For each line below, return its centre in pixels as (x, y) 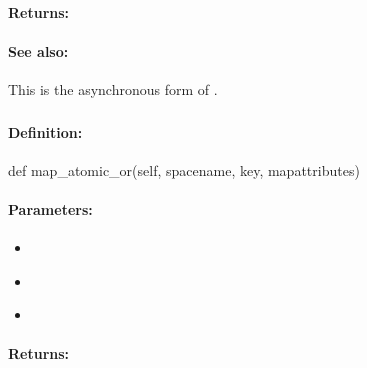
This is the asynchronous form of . (113, 88)
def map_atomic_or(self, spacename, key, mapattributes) (184, 169)
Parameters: (50, 208)
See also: (38, 50)
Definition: (45, 131)
